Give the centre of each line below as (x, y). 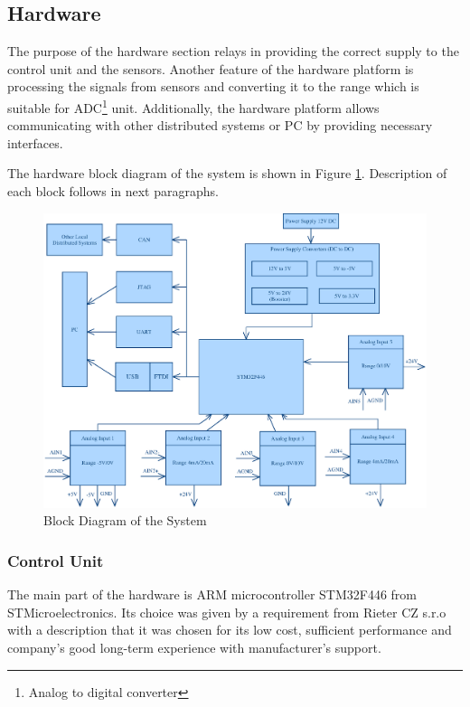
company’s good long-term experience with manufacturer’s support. (194, 647)
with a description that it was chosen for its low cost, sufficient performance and (230, 630)
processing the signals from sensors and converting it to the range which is (213, 86)
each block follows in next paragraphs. (113, 191)
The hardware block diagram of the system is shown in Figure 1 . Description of (227, 173)
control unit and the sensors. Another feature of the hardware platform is (211, 68)
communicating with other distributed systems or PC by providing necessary (220, 125)
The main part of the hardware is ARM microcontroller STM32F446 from (212, 594)
